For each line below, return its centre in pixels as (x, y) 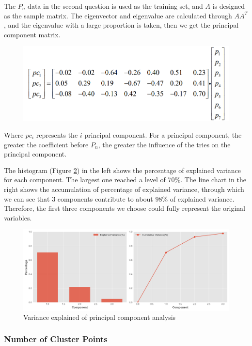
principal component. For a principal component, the (163, 135)
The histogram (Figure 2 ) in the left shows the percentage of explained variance (123, 170)
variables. (18, 217)
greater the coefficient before (46, 144)
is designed (228, 6)
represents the (57, 135)
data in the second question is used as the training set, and (115, 6)
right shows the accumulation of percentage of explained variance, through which (124, 189)
